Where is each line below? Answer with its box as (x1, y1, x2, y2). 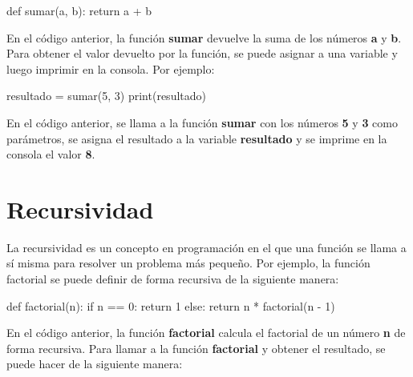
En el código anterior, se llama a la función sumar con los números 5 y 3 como (6, 114, 398, 130)
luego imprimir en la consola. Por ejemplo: (6, 60, 215, 77)
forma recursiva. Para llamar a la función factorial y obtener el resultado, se (6, 339, 386, 356)
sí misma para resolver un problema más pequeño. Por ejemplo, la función (6, 255, 370, 271)
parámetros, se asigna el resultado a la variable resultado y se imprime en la (6, 130, 387, 146)
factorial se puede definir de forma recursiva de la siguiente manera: (6, 271, 339, 287)
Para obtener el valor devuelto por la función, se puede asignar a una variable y (6, 45, 398, 62)
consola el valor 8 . (6, 146, 95, 162)
